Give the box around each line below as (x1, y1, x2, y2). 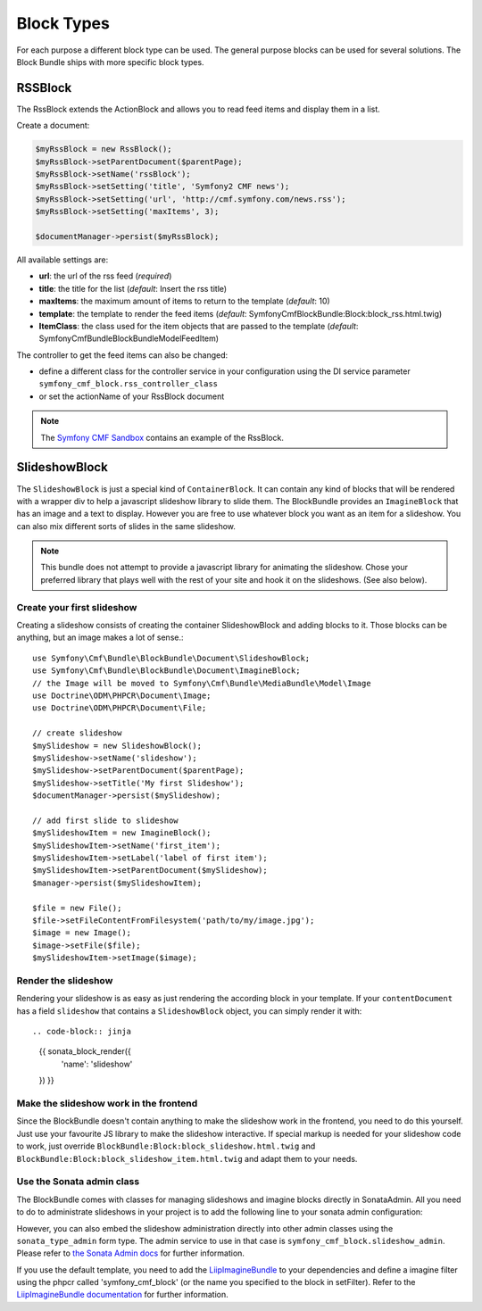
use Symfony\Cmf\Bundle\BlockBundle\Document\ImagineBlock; (32, 666, 301, 676)
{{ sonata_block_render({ (38, 1046, 131, 1057)
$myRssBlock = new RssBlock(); (35, 144, 173, 154)
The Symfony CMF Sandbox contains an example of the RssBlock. (40, 432, 285, 443)
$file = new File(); (32, 902, 122, 913)
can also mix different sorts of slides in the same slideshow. (16, 520, 237, 531)
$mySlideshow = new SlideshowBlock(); (32, 741, 203, 751)
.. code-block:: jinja (32, 1026, 132, 1037)
